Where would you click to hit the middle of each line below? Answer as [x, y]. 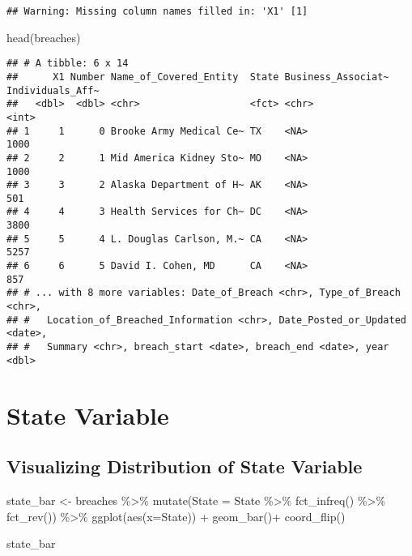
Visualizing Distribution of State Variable [185, 466]
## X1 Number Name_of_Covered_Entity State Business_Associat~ [198, 77]
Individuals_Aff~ [53, 90]
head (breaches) [44, 37]
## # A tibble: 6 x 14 [68, 64]
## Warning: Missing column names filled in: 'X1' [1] [157, 11]
